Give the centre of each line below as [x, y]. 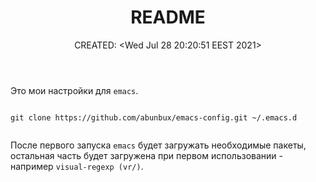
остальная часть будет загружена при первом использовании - [146, 155]
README [168, 17]
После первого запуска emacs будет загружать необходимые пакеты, [158, 145]
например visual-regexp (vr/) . [77, 166]
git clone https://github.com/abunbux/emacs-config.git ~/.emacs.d [154, 117]
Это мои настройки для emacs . [74, 90]
